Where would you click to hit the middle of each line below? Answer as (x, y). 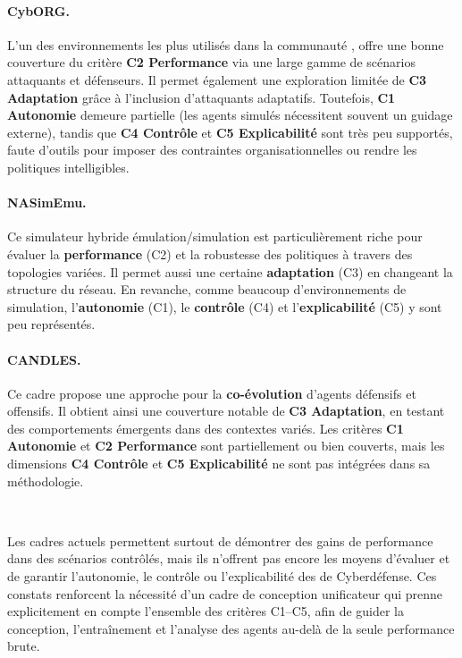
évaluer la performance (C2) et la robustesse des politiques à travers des (210, 253)
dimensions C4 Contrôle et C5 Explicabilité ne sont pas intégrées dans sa (219, 464)
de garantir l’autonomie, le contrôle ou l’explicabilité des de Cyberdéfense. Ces (222, 576)
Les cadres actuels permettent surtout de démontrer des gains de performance (220, 540)
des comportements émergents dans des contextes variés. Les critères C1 (206, 428)
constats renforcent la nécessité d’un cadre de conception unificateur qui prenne (225, 593)
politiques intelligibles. (68, 167)
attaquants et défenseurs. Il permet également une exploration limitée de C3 (217, 79)
